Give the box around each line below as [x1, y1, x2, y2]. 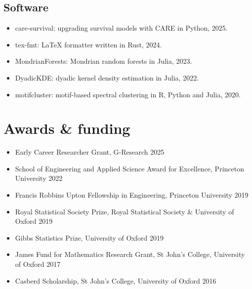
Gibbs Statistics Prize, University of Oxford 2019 [15, 232, 164, 243]
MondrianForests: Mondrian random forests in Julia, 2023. [15, 56, 192, 66]
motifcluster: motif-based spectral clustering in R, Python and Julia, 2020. [15, 89, 241, 99]
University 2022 [15, 173, 63, 183]
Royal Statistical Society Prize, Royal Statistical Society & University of [15, 206, 234, 216]
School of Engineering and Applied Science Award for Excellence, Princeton [15, 163, 244, 173]
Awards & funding [3, 118, 130, 138]
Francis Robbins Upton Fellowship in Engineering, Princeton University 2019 [15, 190, 249, 200]
